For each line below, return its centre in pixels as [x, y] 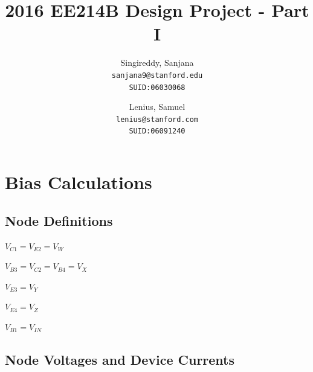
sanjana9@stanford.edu [157, 75]
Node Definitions [59, 220]
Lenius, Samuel [157, 107]
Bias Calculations [79, 182]
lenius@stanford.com [157, 119]
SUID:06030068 [157, 87]
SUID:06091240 [157, 131]
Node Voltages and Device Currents [120, 359]
